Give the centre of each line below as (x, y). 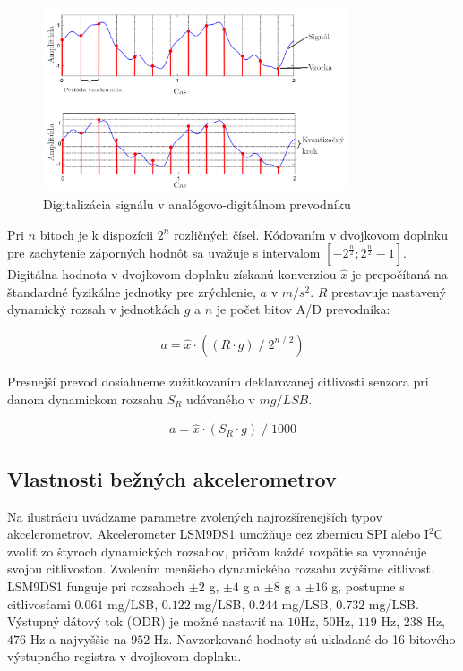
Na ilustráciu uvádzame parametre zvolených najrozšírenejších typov (195, 516)
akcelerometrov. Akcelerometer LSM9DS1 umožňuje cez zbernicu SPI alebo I (218, 534)
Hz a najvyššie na (78, 638)
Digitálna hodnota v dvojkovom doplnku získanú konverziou (172, 274)
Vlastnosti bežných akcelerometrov (172, 478)
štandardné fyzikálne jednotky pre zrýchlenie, (132, 291)
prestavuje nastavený (389, 291)
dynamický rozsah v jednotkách (94, 309)
